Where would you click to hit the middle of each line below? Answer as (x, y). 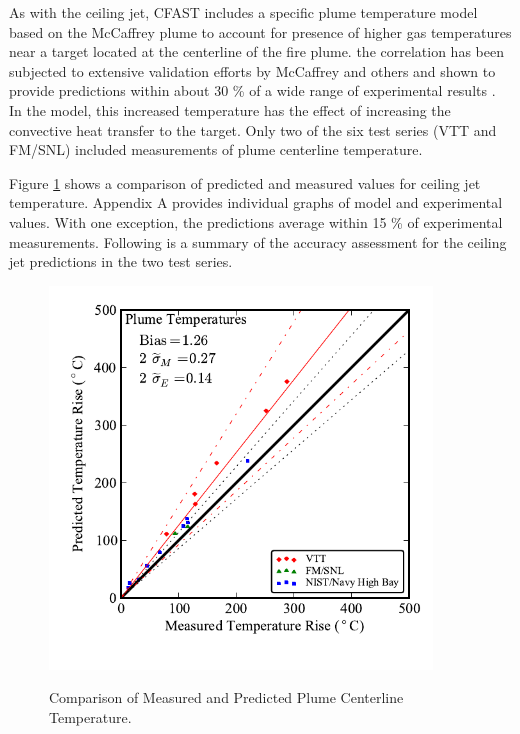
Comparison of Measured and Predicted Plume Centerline (226, 697)
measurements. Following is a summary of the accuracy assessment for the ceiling (258, 241)
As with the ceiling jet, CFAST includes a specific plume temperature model (243, 12)
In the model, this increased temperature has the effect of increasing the (230, 109)
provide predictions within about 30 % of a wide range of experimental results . (252, 90)
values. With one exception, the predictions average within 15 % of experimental (256, 221)
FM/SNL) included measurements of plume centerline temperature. (216, 149)
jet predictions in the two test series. (121, 261)
